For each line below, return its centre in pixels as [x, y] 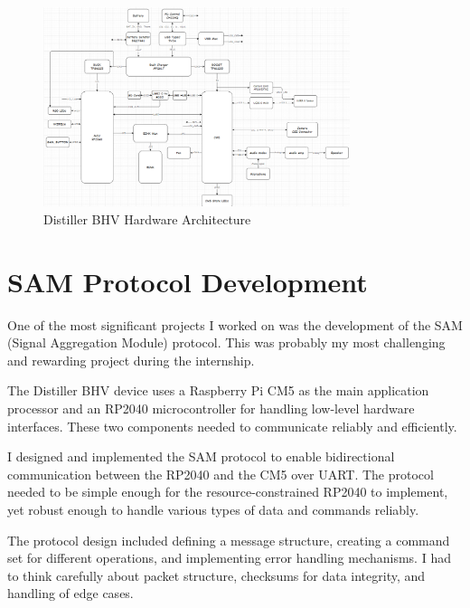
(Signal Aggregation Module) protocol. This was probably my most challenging [226, 342]
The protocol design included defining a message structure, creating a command [229, 540]
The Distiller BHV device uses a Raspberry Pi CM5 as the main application [218, 390]
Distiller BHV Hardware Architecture [147, 218]
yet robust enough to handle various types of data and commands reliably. [213, 509]
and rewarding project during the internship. [131, 360]
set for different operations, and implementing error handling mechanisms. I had [229, 558]
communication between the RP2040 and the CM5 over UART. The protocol [221, 474]
